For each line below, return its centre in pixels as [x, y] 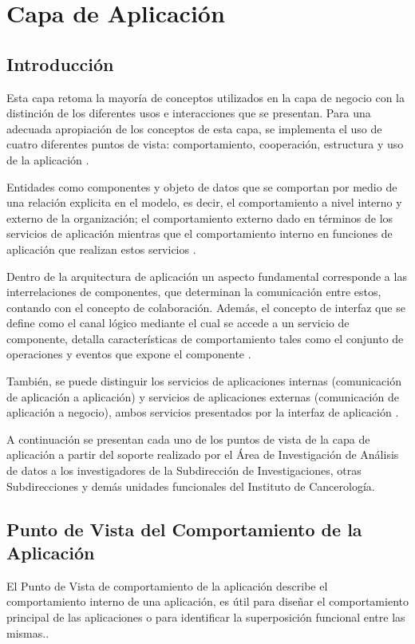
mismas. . [28, 632]
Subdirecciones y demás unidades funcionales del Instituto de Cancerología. [191, 486]
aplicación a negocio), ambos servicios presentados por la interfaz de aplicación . [203, 412]
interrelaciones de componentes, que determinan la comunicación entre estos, [194, 292]
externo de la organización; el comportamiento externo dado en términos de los [200, 217]
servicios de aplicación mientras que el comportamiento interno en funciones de [200, 233]
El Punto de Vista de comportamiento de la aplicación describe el [167, 585]
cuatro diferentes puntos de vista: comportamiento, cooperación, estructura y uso [205, 144]
